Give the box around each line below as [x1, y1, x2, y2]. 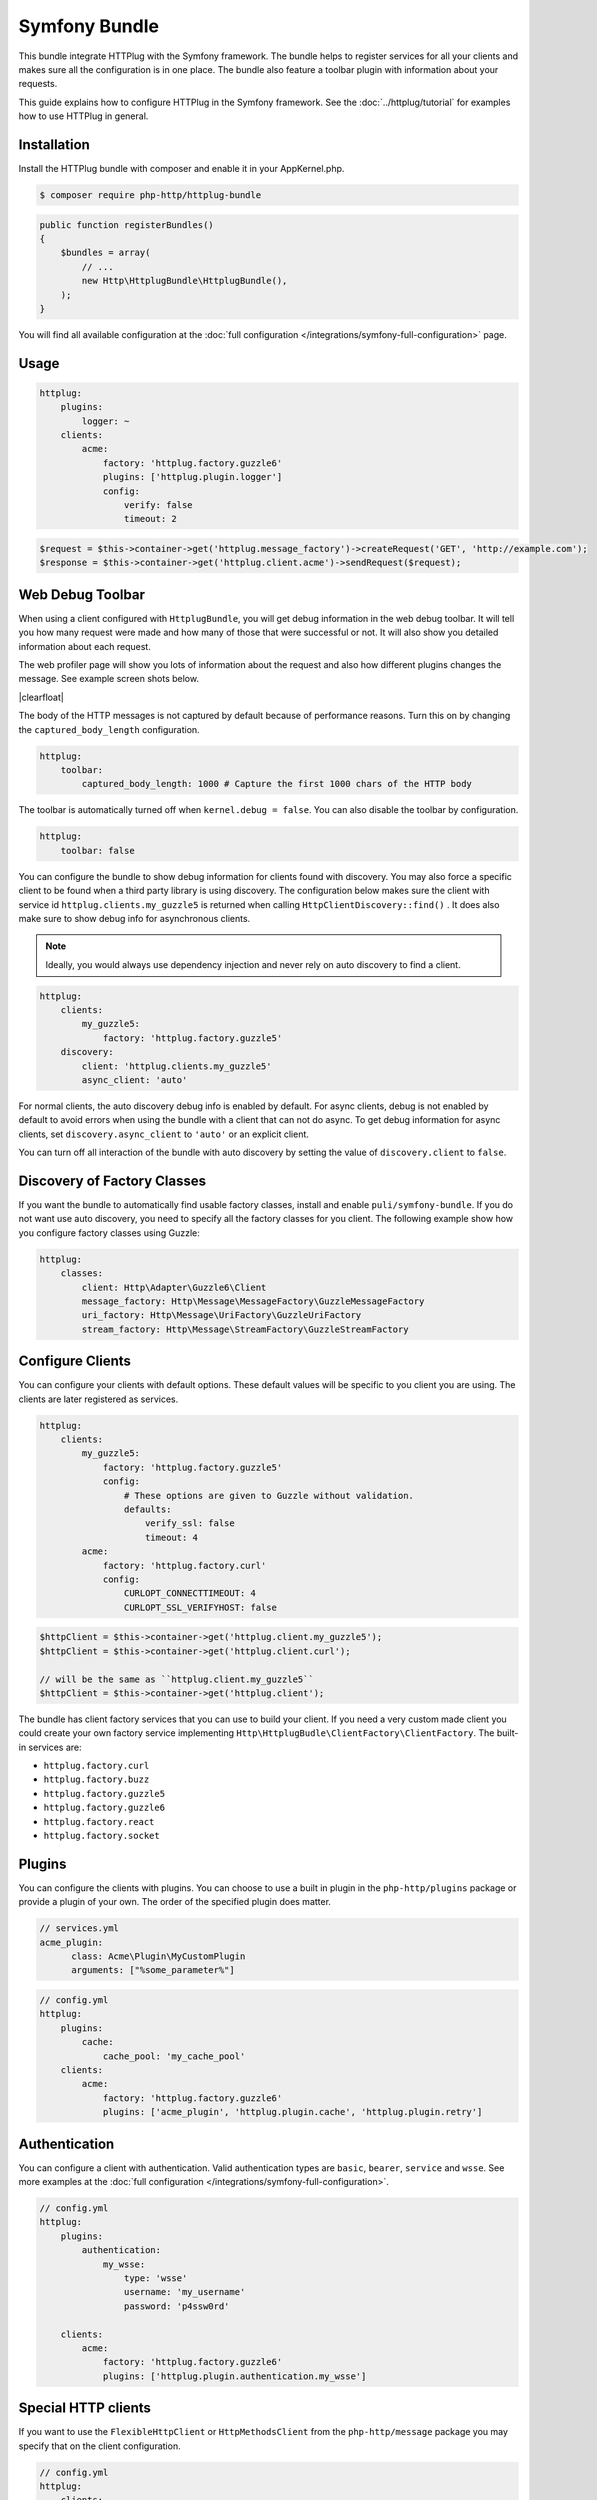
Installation [18, 136, 90, 153]
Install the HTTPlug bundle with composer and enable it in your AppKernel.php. [18, 163, 345, 175]
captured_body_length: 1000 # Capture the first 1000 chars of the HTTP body [81, 778, 472, 790]
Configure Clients [18, 1353, 132, 1370]
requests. [18, 78, 58, 90]
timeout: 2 [123, 513, 177, 525]
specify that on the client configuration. [18, 2440, 181, 2452]
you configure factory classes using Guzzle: [18, 1226, 200, 1239]
